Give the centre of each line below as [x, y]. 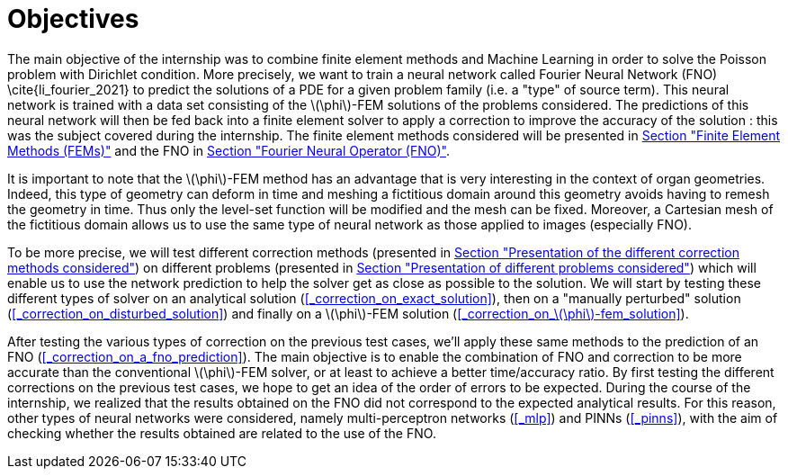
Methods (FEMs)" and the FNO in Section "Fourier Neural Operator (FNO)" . [229, 150]
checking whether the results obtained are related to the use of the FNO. [222, 433]
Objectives [73, 19]
